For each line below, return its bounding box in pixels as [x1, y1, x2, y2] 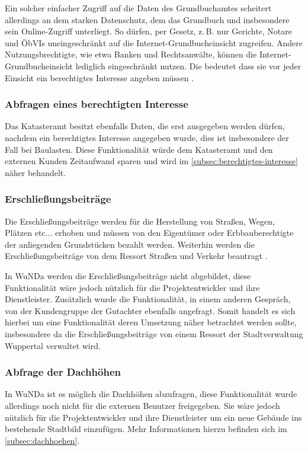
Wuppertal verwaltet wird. [5, 339, 101, 351]
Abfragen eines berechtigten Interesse [5, 97, 188, 111]
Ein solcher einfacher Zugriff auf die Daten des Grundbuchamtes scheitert [5, 2, 272, 14]
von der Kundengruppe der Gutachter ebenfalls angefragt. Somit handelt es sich [5, 304, 296, 316]
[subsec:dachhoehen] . [5, 434, 80, 446]
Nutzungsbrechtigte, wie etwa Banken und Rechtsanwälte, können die [5, 48, 257, 60]
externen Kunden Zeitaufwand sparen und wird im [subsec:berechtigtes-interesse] [5, 155, 298, 167]
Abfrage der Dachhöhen [5, 364, 121, 379]
